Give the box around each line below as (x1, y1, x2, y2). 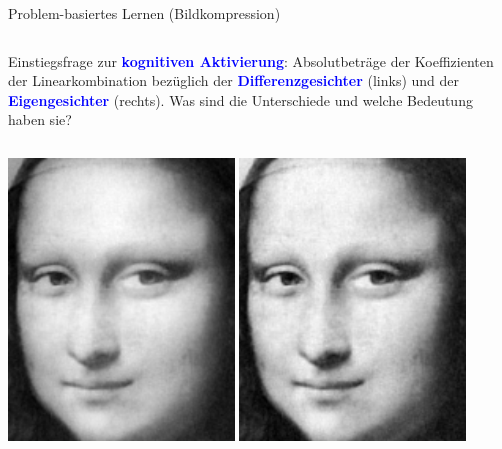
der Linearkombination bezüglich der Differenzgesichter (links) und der (8, 70, 460, 91)
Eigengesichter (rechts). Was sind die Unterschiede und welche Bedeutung (8, 89, 473, 110)
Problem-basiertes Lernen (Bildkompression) (8, 3, 281, 23)
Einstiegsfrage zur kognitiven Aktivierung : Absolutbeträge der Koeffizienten (8, 50, 494, 71)
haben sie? (8, 109, 72, 130)
